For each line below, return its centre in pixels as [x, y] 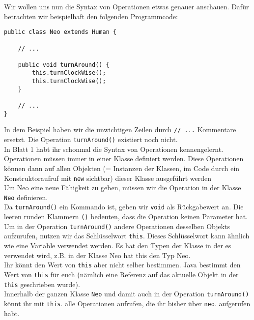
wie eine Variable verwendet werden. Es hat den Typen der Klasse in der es [118, 246]
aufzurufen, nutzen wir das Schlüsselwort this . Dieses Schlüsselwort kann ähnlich [127, 236]
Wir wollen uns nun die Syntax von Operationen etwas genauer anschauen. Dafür [127, 6]
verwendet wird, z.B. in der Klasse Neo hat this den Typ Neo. [97, 255]
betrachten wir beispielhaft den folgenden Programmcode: [91, 16]
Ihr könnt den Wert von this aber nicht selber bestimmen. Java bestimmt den [122, 265]
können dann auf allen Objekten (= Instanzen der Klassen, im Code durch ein [122, 168]
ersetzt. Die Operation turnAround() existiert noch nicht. [91, 139]
